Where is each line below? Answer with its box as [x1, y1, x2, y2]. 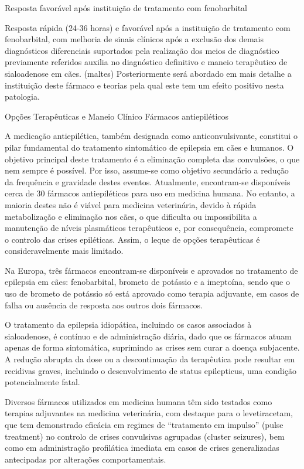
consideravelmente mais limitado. [5, 244, 124, 257]
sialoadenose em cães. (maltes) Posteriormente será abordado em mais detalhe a [5, 67, 292, 79]
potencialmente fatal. [5, 376, 80, 388]
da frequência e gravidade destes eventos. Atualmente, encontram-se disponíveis [5, 175, 291, 188]
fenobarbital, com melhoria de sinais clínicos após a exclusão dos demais [5, 33, 264, 45]
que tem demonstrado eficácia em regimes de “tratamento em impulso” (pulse [5, 419, 283, 430]
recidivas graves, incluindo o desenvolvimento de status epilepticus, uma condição [5, 364, 296, 376]
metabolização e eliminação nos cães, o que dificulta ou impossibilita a [5, 210, 257, 222]
